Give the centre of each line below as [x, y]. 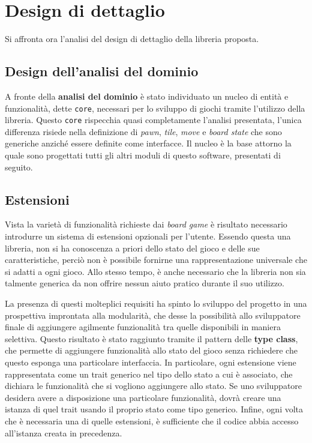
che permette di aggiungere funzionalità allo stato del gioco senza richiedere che [151, 350]
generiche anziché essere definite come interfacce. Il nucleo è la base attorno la [148, 143]
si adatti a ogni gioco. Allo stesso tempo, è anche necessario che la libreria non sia [155, 271]
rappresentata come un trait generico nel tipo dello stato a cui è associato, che [149, 374]
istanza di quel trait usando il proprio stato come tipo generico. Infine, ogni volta [154, 409]
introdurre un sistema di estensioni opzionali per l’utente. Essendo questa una [148, 236]
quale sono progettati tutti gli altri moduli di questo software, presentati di [143, 155]
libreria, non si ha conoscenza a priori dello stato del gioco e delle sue [132, 248]
